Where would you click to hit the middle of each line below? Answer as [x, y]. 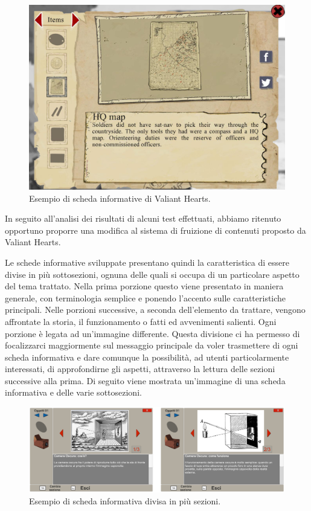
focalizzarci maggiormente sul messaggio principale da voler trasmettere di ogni [152, 345]
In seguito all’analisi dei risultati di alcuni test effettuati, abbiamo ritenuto [143, 218]
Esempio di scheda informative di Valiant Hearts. [120, 198]
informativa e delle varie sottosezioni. [73, 392]
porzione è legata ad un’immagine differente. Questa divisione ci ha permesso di [152, 333]
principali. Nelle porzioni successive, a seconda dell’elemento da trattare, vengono [155, 310]
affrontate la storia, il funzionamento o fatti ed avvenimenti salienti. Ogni [141, 321]
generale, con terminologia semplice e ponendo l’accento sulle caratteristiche [146, 297]
